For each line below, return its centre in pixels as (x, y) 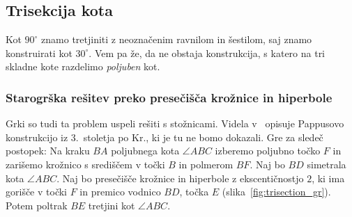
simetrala (327, 164)
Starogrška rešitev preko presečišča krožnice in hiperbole (169, 97)
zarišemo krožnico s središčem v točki (85, 164)
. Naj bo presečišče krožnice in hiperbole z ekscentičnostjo (180, 178)
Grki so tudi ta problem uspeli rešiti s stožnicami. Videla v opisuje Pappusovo (175, 123)
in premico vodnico (120, 192)
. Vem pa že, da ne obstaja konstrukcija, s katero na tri (207, 53)
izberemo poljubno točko (268, 151)
